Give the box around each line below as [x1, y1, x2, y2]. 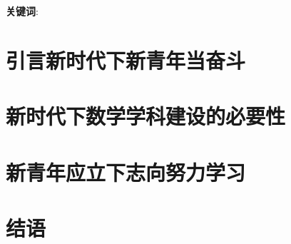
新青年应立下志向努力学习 [6, 157, 246, 186]
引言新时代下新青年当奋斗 [6, 45, 246, 74]
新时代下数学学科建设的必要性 [6, 101, 286, 131]
